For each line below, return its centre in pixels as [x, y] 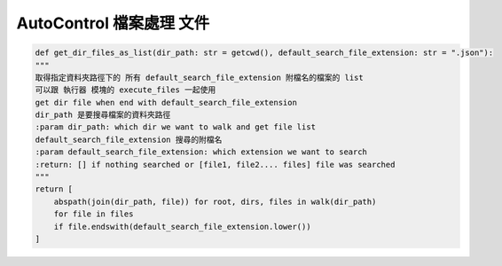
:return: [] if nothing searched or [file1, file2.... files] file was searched [215, 164]
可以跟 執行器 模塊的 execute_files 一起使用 [125, 90]
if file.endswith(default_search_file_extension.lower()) [182, 227]
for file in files [94, 214]
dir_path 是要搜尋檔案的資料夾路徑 [103, 115]
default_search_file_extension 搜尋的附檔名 [129, 139]
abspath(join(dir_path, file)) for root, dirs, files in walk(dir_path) [215, 201]
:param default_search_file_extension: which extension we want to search [201, 152]
